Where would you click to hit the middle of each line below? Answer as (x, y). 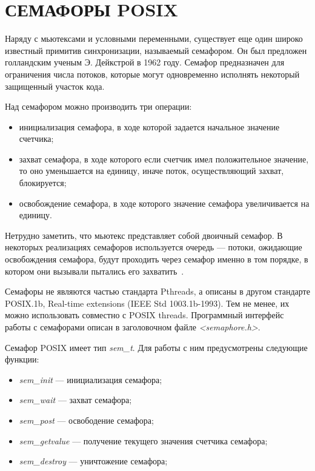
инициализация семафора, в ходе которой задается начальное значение (149, 126)
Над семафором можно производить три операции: (98, 106)
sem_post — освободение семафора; (86, 420)
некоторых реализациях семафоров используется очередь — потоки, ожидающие (154, 247)
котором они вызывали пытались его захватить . (94, 271)
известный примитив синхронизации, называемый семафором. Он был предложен (156, 50)
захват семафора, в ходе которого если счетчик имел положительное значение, (164, 159)
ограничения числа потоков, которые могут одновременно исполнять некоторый (152, 74)
